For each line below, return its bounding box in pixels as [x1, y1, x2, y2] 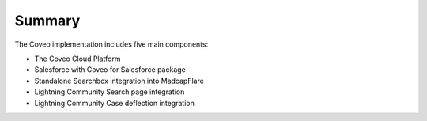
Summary [14, 12, 81, 29]
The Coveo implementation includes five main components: [14, 40, 209, 49]
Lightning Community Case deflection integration [34, 98, 195, 108]
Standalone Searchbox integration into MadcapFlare [34, 76, 205, 85]
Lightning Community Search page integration [34, 87, 185, 96]
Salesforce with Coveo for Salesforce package [34, 65, 186, 74]
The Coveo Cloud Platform [34, 54, 122, 63]
